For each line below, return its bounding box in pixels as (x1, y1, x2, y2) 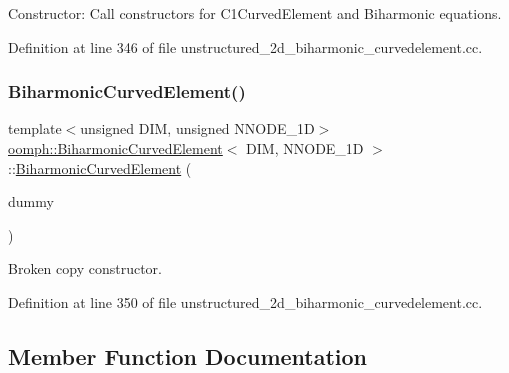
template (8, 118, 62, 139)
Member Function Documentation (8, 340, 368, 371)
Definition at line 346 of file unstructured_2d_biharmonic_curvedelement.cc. (8, 36, 483, 57)
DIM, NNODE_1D (246, 138, 364, 158)
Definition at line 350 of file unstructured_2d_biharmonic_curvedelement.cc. (8, 291, 483, 312)
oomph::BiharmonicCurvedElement (8, 138, 223, 158)
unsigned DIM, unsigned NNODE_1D (80, 118, 315, 139)
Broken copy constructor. (8, 258, 162, 279)
